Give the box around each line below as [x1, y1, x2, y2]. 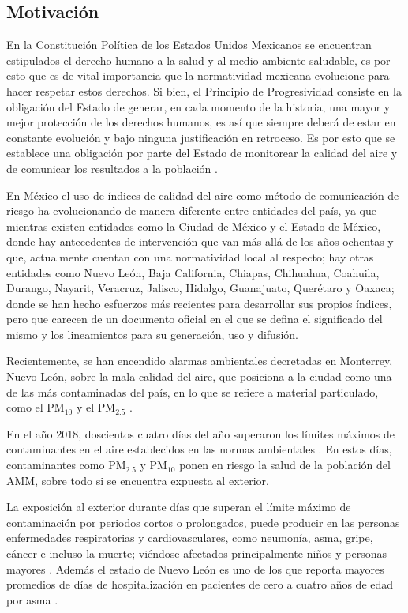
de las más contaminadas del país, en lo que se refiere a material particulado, [6, 383, 379, 400]
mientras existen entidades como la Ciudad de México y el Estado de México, [6, 217, 381, 234]
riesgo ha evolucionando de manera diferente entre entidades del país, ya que [6, 202, 376, 219]
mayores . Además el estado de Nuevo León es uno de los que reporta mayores [6, 560, 384, 577]
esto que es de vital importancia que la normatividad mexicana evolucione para [6, 67, 390, 84]
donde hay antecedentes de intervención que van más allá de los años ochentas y [6, 233, 394, 250]
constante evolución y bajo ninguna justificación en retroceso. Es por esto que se [6, 129, 395, 145]
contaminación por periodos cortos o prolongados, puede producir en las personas [6, 513, 400, 530]
